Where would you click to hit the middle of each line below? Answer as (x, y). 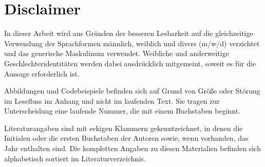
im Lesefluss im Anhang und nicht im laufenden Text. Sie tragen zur (112, 100)
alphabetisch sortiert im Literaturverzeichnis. (75, 158)
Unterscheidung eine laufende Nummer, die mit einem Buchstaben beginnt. (122, 111)
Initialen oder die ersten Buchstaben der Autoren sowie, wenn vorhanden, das (126, 138)
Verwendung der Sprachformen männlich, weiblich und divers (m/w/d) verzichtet (132, 43)
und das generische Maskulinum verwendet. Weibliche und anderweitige (117, 53)
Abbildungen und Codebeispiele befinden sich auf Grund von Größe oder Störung (132, 91)
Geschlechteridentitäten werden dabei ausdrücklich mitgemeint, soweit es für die (130, 63)
